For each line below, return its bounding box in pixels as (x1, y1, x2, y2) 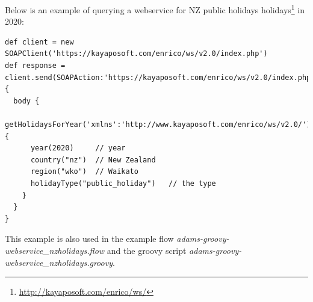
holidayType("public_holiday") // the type (30, 179, 216, 188)
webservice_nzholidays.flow (5, 244, 105, 256)
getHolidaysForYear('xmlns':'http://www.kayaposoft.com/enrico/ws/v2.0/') (5, 120, 311, 129)
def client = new (5, 37, 74, 46)
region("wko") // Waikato (30, 167, 138, 176)
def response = (5, 61, 66, 70)
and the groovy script (107, 244, 187, 256)
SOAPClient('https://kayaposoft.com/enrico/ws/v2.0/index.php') (5, 49, 268, 58)
